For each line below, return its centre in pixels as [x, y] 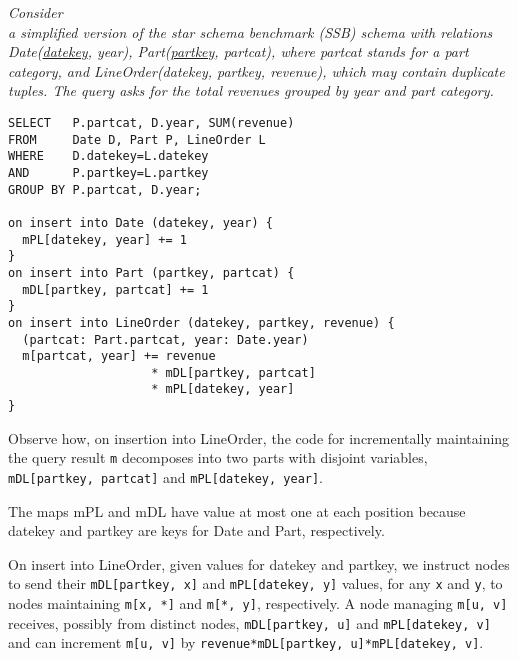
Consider [35, 12]
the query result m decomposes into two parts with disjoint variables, [218, 457]
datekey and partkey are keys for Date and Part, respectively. [196, 530]
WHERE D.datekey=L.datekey [108, 156]
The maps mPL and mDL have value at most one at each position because [237, 510]
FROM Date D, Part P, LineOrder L [137, 139]
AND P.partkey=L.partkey [108, 172]
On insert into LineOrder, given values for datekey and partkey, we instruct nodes [259, 563]
